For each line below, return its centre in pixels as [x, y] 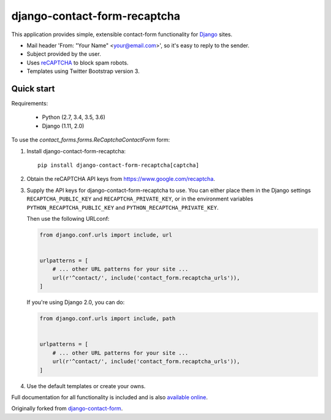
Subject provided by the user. [64, 54]
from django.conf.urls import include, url [106, 235]
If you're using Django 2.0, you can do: [76, 302]
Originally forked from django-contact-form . [67, 408]
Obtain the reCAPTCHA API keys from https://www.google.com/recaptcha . [121, 179]
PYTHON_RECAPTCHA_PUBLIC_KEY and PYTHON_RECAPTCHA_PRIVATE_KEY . [123, 207]
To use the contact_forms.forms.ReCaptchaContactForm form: [91, 140]
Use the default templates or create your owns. [86, 386]
